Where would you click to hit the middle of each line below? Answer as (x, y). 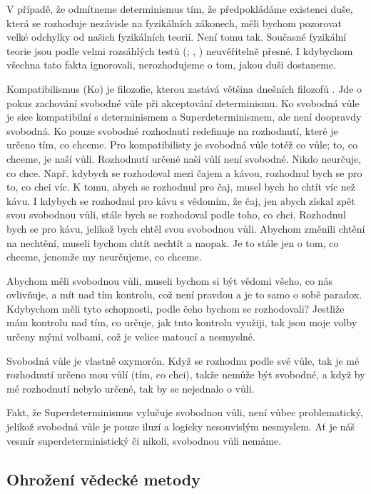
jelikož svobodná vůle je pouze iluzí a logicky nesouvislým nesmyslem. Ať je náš (181, 427)
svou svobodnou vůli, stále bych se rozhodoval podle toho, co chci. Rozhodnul (176, 215)
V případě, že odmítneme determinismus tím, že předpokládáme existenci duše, (180, 9)
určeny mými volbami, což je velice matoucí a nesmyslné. (131, 337)
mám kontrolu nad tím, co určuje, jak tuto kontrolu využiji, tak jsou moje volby (182, 322)
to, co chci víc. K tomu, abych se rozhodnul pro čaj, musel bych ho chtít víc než (181, 187)
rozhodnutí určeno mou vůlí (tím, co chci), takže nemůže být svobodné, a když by (186, 374)
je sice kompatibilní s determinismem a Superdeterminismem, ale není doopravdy (184, 117)
